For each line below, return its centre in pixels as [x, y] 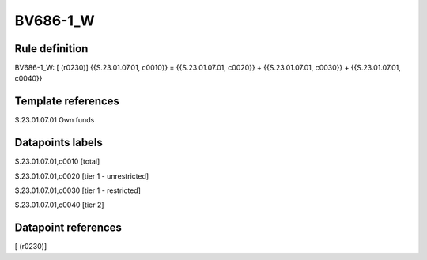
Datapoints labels [59, 143]
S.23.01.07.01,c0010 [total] [57, 161]
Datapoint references [68, 228]
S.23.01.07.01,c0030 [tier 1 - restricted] [78, 190]
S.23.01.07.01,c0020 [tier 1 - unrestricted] [82, 176]
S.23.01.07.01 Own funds [55, 120]
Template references [67, 102]
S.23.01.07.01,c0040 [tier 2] [59, 205]
